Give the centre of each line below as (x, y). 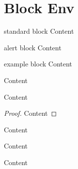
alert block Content (33, 47)
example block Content (38, 64)
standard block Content (39, 31)
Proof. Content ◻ (31, 113)
